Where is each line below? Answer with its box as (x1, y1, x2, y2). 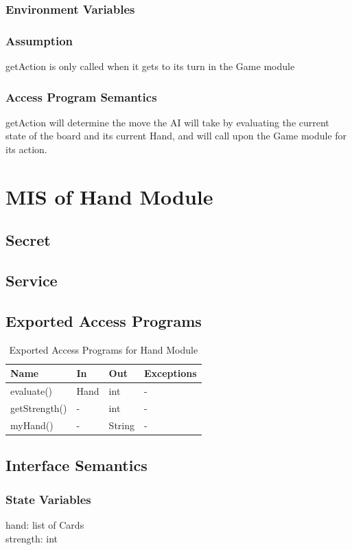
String (108, 417, 134, 432)
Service (5, 270, 58, 291)
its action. (5, 142, 47, 157)
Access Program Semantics (5, 88, 157, 105)
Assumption (5, 32, 73, 49)
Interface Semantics (5, 455, 148, 476)
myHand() (10, 417, 54, 432)
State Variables (5, 490, 91, 507)
